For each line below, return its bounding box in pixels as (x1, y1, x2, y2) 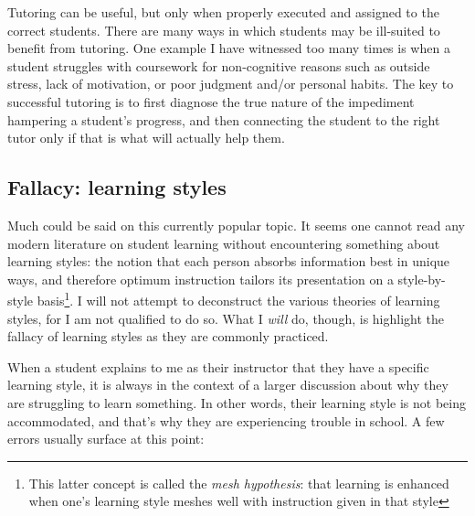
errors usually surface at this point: (7, 429, 205, 448)
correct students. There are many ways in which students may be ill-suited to (7, 20, 440, 39)
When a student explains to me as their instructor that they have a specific (7, 357, 429, 376)
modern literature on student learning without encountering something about (7, 233, 440, 253)
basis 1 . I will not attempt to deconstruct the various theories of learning (37, 288, 440, 309)
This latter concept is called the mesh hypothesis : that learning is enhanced (28, 473, 449, 492)
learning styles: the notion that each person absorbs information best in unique (7, 252, 450, 271)
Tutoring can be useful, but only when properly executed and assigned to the (7, 3, 439, 21)
